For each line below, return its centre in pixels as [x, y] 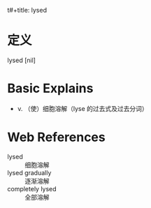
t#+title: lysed [27, 10]
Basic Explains [50, 88]
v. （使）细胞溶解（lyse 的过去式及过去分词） [82, 108]
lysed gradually [29, 172]
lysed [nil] [22, 60]
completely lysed [32, 188]
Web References [57, 137]
